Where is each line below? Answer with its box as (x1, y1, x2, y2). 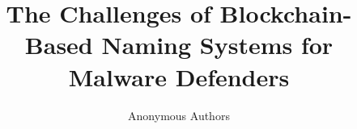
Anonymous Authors (128, 106, 230, 123)
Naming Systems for (101, 28, 334, 61)
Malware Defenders (68, 60, 290, 93)
